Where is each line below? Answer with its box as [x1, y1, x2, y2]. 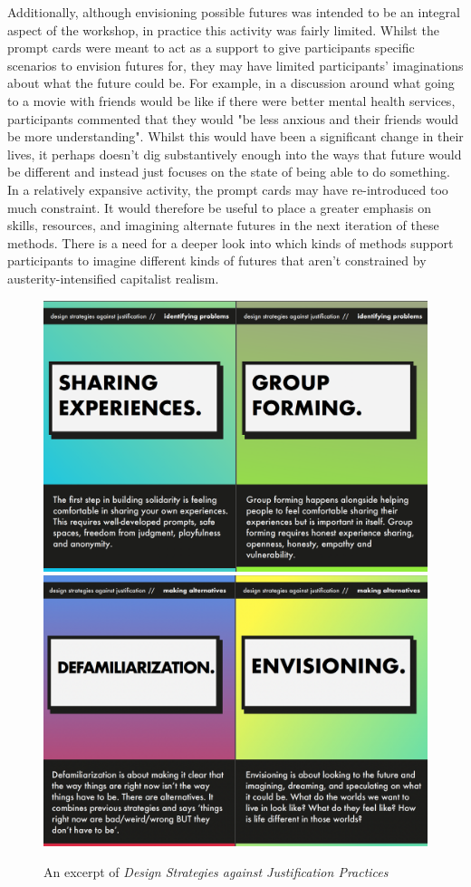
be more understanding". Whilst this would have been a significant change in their [7, 127, 464, 146]
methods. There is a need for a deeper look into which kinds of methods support [7, 233, 454, 252]
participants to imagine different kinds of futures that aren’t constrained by [7, 251, 427, 270]
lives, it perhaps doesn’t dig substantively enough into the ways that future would [7, 144, 462, 163]
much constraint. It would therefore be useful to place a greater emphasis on [7, 198, 431, 217]
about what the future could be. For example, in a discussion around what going [7, 73, 455, 92]
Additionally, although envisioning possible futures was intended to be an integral [7, 3, 460, 21]
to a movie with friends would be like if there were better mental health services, [7, 91, 456, 110]
